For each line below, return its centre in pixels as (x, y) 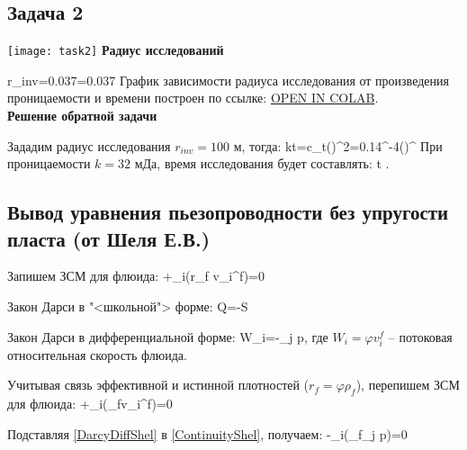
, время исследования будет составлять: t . (273, 163)
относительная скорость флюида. (97, 354)
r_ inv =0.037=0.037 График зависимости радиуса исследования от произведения (228, 80)
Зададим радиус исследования (89, 145)
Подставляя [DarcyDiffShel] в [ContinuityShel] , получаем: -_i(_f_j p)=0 (207, 433)
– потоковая (420, 336)
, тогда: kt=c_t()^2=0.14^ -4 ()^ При (342, 145)
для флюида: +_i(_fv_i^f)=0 (90, 404)
